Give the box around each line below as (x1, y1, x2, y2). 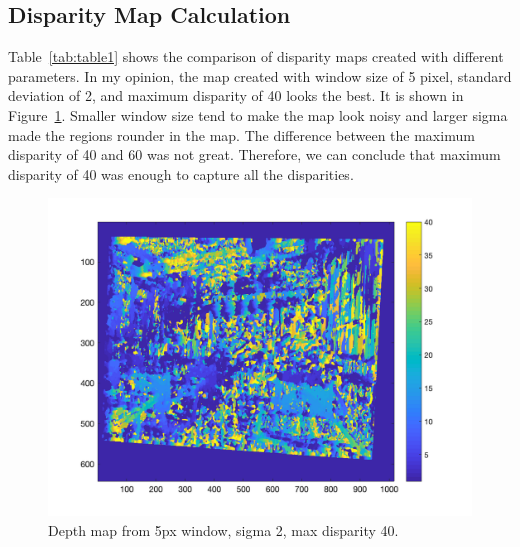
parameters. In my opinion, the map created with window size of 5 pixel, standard (8, 65, 512, 86)
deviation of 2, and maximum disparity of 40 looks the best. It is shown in (8, 85, 464, 106)
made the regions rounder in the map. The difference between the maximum (8, 124, 475, 145)
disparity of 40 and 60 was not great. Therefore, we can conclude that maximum (8, 144, 501, 165)
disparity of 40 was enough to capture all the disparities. (8, 163, 354, 184)
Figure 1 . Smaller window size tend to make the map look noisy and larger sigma (8, 104, 508, 125)
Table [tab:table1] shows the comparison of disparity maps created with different (8, 46, 504, 67)
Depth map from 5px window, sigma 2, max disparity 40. (48, 519, 399, 540)
